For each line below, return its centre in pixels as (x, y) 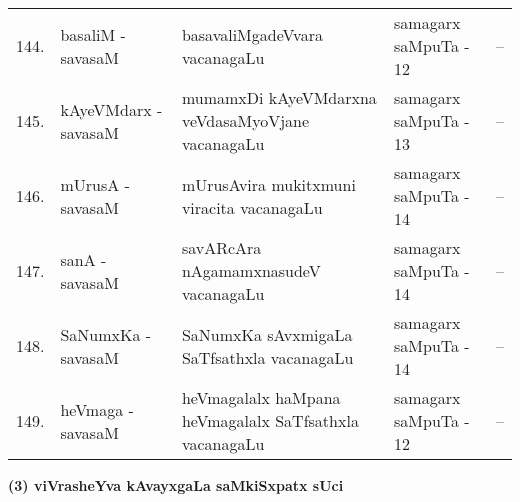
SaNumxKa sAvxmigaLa (267, 334)
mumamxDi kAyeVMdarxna (279, 97)
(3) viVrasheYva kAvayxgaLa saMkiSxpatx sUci (176, 485)
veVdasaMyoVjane (245, 120)
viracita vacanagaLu (252, 207)
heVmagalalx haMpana (261, 397)
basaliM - (93, 34)
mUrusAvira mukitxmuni (268, 184)
